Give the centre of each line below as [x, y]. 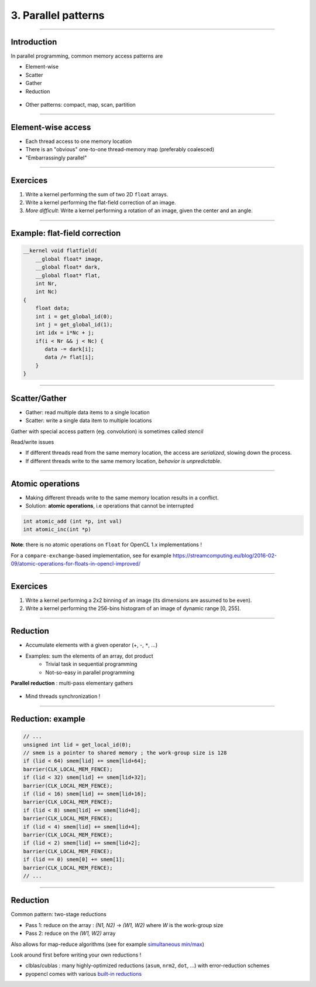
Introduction [34, 42]
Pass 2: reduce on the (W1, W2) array [71, 933]
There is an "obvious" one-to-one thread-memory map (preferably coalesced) [120, 149]
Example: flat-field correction [66, 234]
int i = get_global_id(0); [74, 316]
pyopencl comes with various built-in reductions [84, 974]
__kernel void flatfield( [60, 251]
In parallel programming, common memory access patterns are [87, 56]
